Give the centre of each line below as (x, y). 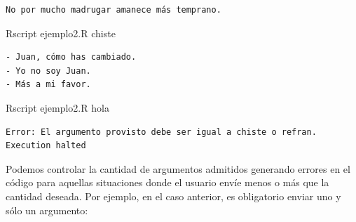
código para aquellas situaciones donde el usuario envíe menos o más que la (167, 182)
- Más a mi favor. (48, 85)
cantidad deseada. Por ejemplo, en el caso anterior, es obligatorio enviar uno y (173, 196)
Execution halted (46, 146)
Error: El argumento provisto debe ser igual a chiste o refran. (161, 132)
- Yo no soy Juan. (48, 71)
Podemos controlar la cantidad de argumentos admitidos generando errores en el (178, 168)
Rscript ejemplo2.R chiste (61, 33)
